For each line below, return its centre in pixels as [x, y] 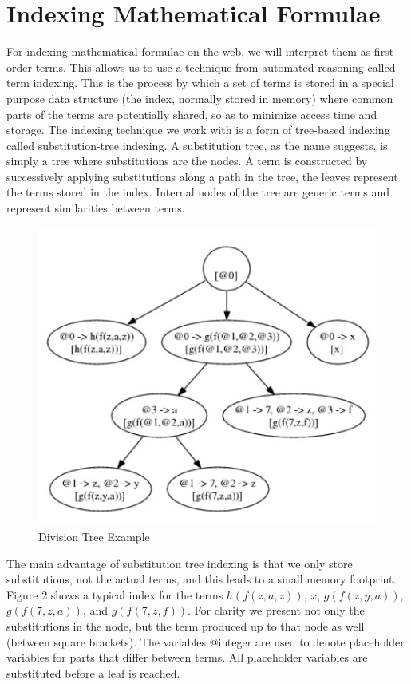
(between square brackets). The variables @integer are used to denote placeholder [205, 641]
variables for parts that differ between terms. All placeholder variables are [187, 657]
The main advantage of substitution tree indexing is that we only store [180, 563]
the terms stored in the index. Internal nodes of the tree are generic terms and [198, 192]
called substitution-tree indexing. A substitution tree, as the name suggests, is [197, 145]
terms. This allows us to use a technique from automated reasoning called [215, 67]
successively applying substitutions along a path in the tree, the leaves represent [202, 176]
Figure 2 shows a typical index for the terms [115, 594]
